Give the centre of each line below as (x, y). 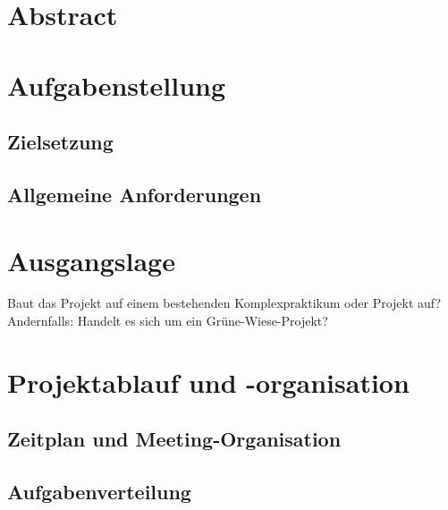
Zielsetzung (60, 142)
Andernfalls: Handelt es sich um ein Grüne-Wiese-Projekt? (168, 321)
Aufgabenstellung (117, 85)
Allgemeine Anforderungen (135, 194)
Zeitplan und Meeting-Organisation (174, 439)
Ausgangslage (91, 260)
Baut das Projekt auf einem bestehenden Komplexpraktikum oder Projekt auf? (224, 303)
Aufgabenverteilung (99, 492)
